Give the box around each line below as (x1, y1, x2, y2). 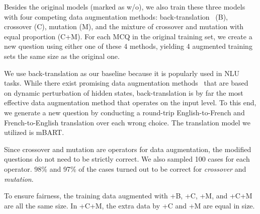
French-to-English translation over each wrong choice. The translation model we (4, 117, 251, 127)
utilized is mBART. (4, 127, 64, 137)
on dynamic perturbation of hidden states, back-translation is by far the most (4, 87, 243, 98)
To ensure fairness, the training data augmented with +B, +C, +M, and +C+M (4, 190, 252, 201)
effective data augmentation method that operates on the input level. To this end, (4, 97, 256, 108)
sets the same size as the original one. (4, 50, 120, 61)
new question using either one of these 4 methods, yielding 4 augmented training (4, 41, 252, 51)
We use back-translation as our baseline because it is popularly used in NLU (4, 67, 239, 78)
